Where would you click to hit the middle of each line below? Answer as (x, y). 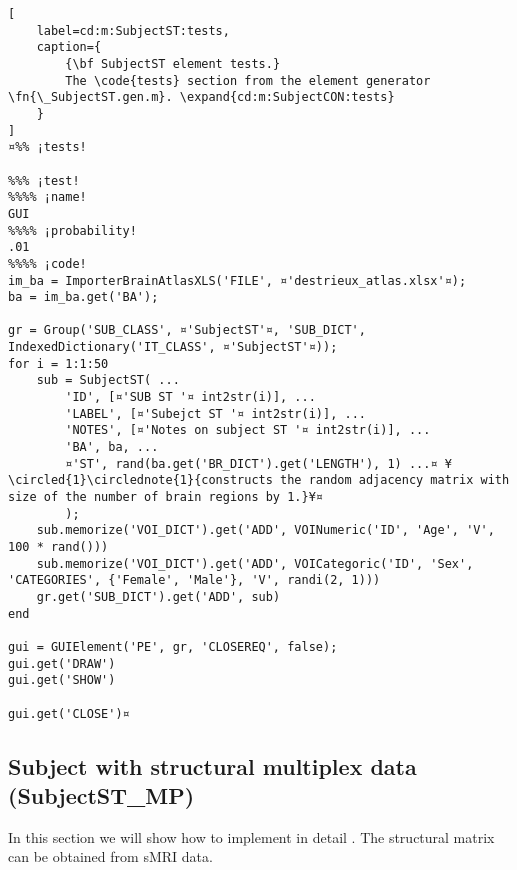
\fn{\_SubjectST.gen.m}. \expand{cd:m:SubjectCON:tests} (201, 97)
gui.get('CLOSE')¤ (69, 713)
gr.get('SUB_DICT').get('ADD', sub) (158, 596)
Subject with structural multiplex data (212, 765)
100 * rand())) (58, 547)
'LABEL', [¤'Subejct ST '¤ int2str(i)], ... (215, 413)
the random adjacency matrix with (395, 480)
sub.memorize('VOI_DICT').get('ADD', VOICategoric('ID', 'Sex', (255, 563)
